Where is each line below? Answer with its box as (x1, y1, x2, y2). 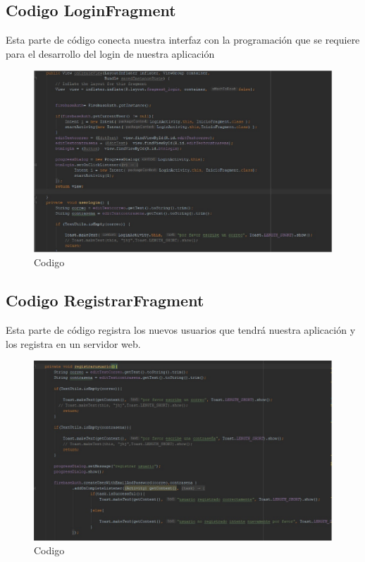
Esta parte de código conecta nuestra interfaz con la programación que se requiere (6, 32, 360, 47)
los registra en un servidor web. (6, 336, 141, 351)
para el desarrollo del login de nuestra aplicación (6, 46, 215, 61)
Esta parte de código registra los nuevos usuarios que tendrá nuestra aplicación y (6, 323, 356, 337)
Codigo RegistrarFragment (6, 289, 204, 311)
